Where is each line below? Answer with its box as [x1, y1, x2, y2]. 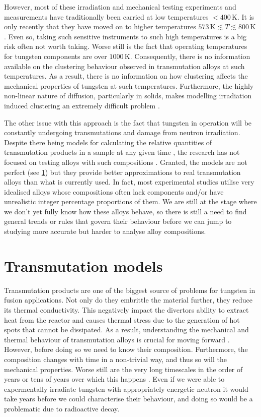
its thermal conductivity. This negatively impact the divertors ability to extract [4, 304, 249, 315]
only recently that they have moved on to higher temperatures [4, 21, 196, 32]
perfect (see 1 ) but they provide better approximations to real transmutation [4, 166, 241, 177]
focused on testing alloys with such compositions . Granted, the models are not [4, 156, 247, 167]
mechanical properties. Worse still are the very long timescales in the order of [4, 364, 243, 374]
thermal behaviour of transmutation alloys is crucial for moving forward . [4, 334, 230, 344]
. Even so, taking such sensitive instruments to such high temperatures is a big [4, 31, 247, 41]
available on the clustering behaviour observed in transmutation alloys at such [4, 61, 245, 71]
